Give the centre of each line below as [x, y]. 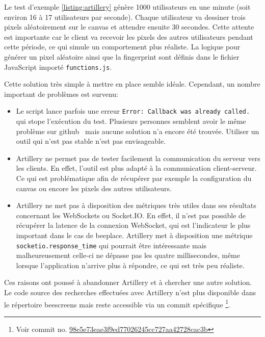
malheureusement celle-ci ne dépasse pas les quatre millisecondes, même [128, 255]
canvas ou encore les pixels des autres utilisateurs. [94, 188]
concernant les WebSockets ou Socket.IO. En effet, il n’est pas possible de [131, 215]
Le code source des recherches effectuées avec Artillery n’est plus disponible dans [130, 292]
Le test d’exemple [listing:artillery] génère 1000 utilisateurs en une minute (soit [127, 7]
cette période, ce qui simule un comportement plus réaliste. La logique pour [122, 47]
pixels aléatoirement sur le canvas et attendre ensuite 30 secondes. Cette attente [129, 27]
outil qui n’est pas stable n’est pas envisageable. [91, 141]
